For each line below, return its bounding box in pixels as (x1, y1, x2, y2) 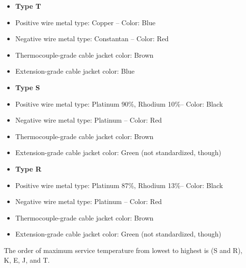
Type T (15, 1, 41, 11)
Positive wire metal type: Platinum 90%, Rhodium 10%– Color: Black (15, 98, 223, 109)
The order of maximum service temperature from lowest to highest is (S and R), (4, 245, 243, 255)
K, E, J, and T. (4, 254, 50, 265)
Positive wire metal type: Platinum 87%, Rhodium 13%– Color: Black (15, 180, 223, 190)
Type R (15, 163, 42, 173)
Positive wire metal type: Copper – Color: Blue (15, 17, 156, 27)
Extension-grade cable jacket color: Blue (15, 66, 135, 76)
